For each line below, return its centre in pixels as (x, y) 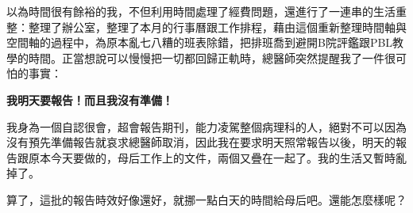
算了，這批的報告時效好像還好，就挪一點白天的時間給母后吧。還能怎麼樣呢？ (206, 199)
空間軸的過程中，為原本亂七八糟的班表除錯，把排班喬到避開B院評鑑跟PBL (200, 42)
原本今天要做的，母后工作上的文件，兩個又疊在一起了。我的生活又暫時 (212, 157)
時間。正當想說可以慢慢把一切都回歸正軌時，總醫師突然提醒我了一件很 (212, 57)
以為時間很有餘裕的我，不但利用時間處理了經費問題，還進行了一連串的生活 (201, 11)
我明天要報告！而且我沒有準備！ (90, 99)
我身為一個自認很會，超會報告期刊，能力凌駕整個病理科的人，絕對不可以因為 (206, 126)
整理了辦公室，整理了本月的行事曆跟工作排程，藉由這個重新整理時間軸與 (217, 27)
